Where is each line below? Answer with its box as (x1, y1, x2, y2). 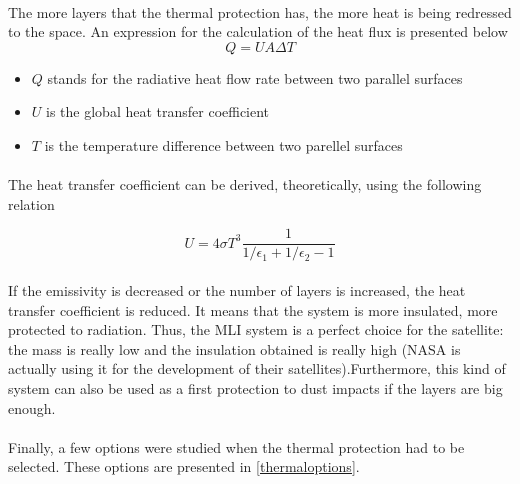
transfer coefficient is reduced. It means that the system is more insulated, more (8, 299, 498, 320)
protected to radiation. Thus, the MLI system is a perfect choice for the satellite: (8, 319, 504, 340)
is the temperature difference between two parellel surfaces (44, 134, 403, 155)
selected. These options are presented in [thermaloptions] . (8, 456, 360, 477)
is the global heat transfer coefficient (46, 101, 270, 122)
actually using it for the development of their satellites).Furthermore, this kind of (8, 358, 506, 379)
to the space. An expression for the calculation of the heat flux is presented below (8, 21, 508, 42)
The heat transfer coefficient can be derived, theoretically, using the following (8, 174, 482, 195)
